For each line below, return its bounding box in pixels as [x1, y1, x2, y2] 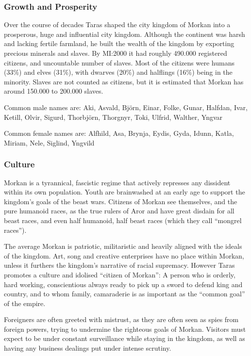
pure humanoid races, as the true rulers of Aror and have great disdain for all [4, 206, 234, 216]
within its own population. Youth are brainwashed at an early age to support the [4, 187, 245, 197]
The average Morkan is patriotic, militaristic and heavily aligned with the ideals [4, 241, 242, 251]
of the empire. [4, 298, 46, 308]
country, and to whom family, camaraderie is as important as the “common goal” [4, 289, 245, 299]
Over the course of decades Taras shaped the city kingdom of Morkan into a [4, 19, 231, 30]
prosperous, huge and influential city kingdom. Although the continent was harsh [4, 29, 245, 39]
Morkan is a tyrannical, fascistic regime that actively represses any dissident [4, 177, 231, 187]
